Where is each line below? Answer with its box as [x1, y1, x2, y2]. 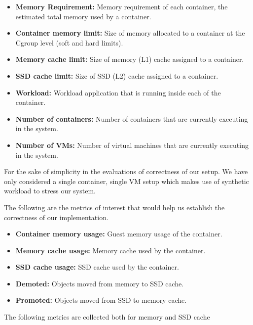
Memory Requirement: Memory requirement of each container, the [15, 1, 228, 11]
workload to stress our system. [4, 186, 96, 196]
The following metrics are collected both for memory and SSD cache [4, 312, 210, 322]
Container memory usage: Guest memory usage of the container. [15, 229, 222, 239]
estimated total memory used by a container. [15, 11, 151, 21]
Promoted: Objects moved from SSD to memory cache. [15, 295, 187, 305]
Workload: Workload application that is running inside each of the [15, 87, 221, 97]
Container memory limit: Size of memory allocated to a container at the [15, 28, 245, 38]
